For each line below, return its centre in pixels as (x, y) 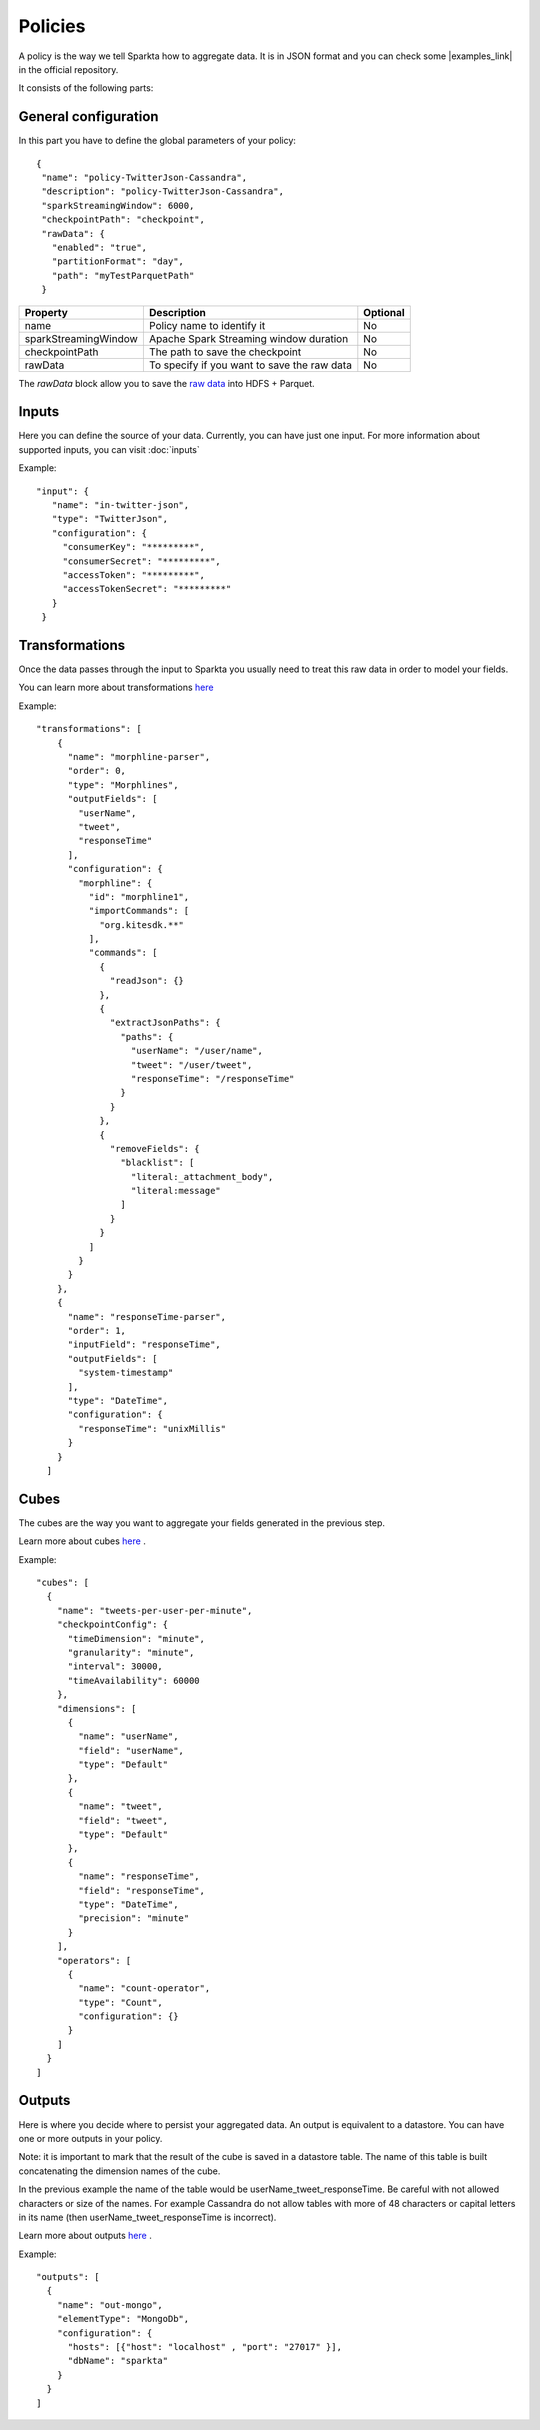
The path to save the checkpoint (225, 352)
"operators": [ (94, 1960)
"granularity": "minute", (131, 1652)
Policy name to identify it (207, 325)
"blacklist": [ (157, 1163)
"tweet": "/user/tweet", (191, 1064)
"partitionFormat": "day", (118, 261)
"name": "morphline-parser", (139, 756)
